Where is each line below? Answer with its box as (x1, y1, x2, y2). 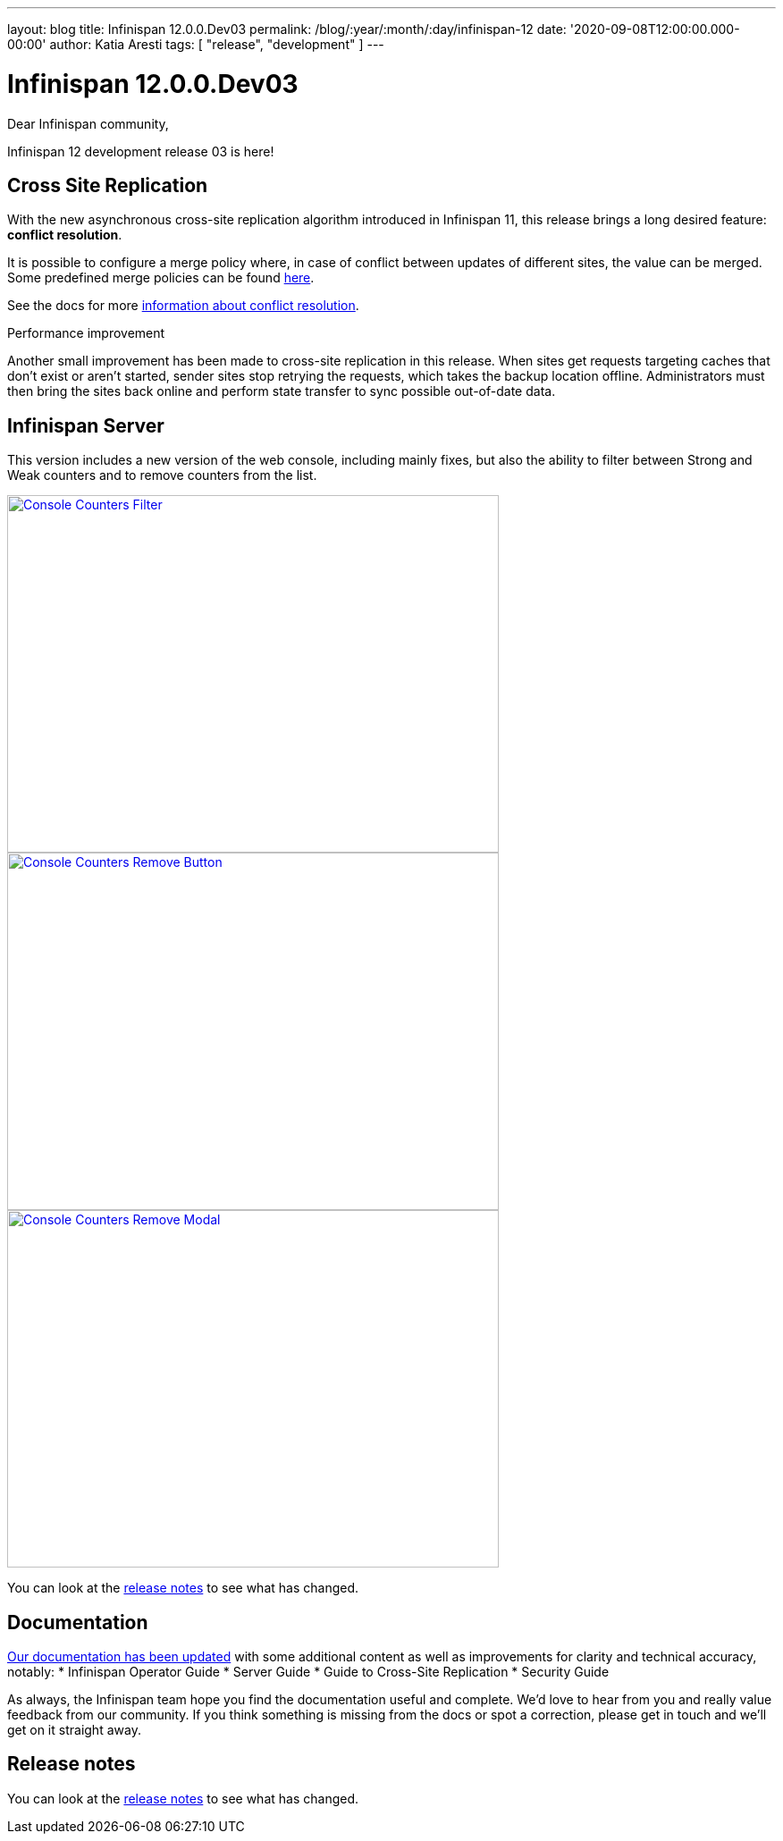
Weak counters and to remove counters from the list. (7, 467, 317, 483)
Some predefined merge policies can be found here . (7, 270, 315, 286)
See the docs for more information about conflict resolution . (7, 298, 359, 314)
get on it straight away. (7, 1722, 141, 1738)
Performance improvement (7, 325, 165, 341)
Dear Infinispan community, (7, 115, 169, 131)
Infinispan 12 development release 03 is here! (7, 143, 274, 159)
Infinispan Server (7, 414, 164, 437)
